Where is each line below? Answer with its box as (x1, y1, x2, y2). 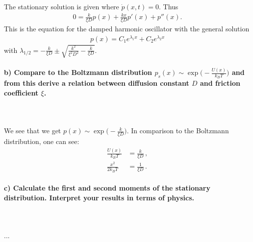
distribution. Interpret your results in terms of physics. (4, 192, 195, 202)
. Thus (158, 1, 178, 11)
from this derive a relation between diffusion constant (4, 78, 189, 88)
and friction (200, 78, 240, 88)
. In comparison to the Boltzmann (126, 125, 229, 136)
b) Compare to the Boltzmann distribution (4, 67, 152, 77)
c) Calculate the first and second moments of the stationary (4, 183, 210, 193)
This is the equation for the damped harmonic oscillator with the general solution (4, 23, 250, 33)
